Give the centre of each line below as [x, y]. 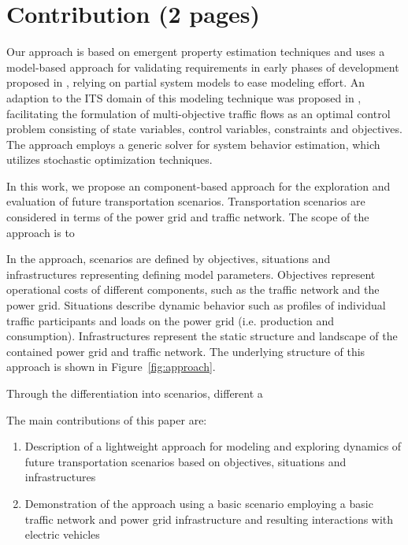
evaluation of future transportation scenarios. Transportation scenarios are [186, 201]
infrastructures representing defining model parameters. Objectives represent [191, 274]
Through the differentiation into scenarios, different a [135, 393]
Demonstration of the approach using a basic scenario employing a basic [199, 503]
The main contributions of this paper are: [107, 419]
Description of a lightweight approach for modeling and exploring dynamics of [213, 446]
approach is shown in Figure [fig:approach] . [111, 367]
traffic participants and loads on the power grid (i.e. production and [171, 320]
